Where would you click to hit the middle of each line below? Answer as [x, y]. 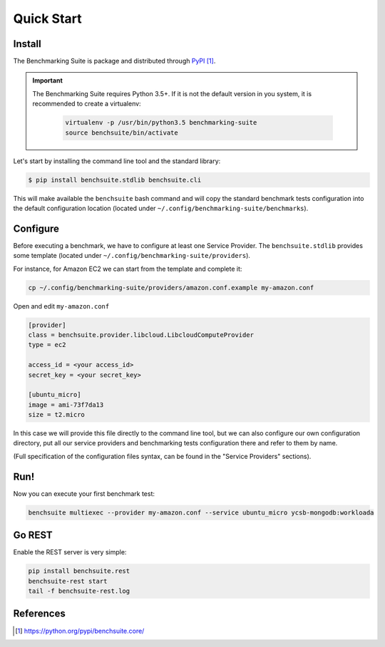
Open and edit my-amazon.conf [61, 306]
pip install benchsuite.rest [79, 571]
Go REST [33, 535]
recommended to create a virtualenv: [87, 104]
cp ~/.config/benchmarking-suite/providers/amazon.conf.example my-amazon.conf [171, 288]
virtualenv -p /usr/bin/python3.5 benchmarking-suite [161, 123]
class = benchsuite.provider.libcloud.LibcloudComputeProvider [141, 335]
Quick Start [47, 19]
